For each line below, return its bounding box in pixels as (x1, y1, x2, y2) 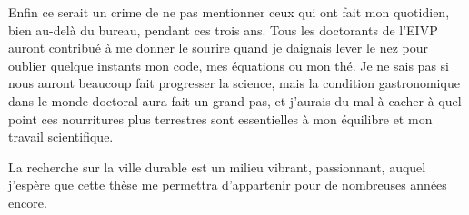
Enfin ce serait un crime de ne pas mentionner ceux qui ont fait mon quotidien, (8, 3, 450, 21)
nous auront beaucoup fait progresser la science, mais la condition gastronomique (8, 73, 460, 93)
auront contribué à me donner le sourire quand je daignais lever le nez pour (8, 38, 429, 57)
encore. (8, 192, 47, 211)
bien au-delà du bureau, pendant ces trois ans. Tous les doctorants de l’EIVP (8, 20, 438, 39)
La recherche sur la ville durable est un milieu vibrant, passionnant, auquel (8, 157, 426, 176)
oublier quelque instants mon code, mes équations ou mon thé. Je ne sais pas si (8, 55, 449, 74)
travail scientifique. (8, 127, 114, 146)
